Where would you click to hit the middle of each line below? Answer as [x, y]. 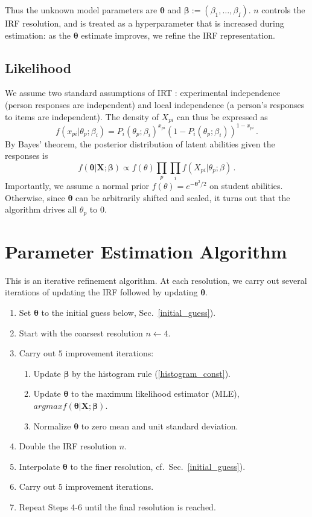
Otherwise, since [35, 197]
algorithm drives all [41, 209]
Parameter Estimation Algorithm [146, 251]
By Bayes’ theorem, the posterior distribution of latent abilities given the [140, 143]
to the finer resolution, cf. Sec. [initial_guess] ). [158, 466]
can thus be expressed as [222, 116]
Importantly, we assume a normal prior [77, 186]
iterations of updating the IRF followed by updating [101, 292]
